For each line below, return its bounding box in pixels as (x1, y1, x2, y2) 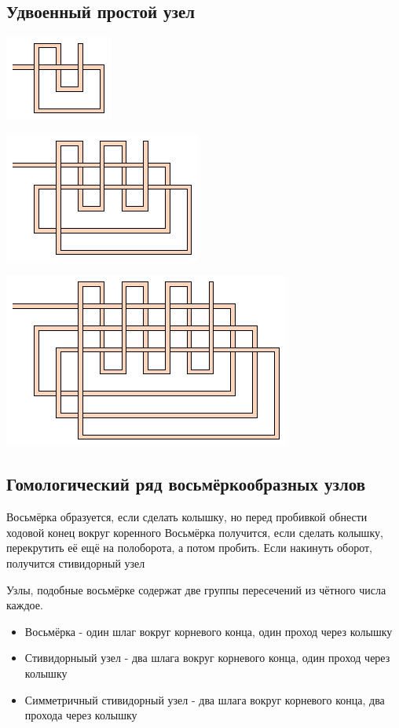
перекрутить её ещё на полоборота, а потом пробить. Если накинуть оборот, (6, 539, 372, 556)
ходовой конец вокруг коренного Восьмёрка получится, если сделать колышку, (6, 524, 383, 540)
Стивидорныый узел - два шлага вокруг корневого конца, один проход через (24, 649, 390, 666)
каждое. (6, 597, 43, 613)
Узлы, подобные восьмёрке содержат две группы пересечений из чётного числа (6, 581, 386, 597)
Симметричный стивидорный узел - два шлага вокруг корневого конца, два (24, 691, 385, 708)
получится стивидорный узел (6, 554, 145, 571)
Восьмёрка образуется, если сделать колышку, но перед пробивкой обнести (6, 509, 368, 525)
